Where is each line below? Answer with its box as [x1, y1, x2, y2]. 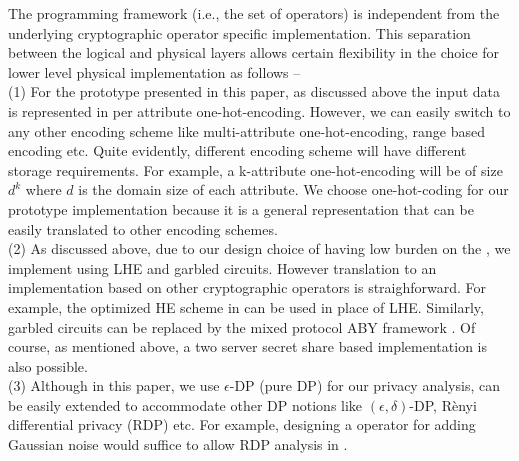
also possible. [8, 355, 88, 376]
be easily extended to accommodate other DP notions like [8, 394, 363, 415]
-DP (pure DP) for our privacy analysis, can [229, 375, 500, 396]
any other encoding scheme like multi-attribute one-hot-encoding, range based [8, 120, 486, 141]
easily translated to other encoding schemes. [8, 218, 278, 239]
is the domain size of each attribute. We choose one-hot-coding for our [78, 179, 509, 200]
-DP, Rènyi [409, 394, 477, 415]
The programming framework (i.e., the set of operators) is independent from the [8, 3, 500, 23]
